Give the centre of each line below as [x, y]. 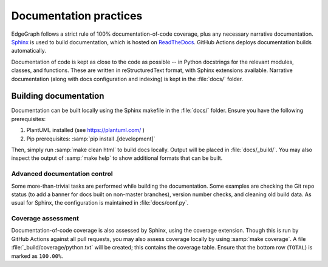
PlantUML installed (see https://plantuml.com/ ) [86, 130]
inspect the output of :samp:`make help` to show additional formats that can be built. [117, 158]
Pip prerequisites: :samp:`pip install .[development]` [91, 139]
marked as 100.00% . [37, 256]
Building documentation [58, 96]
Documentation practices [77, 16]
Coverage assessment [45, 219]
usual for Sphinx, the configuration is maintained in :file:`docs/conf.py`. [100, 203]
